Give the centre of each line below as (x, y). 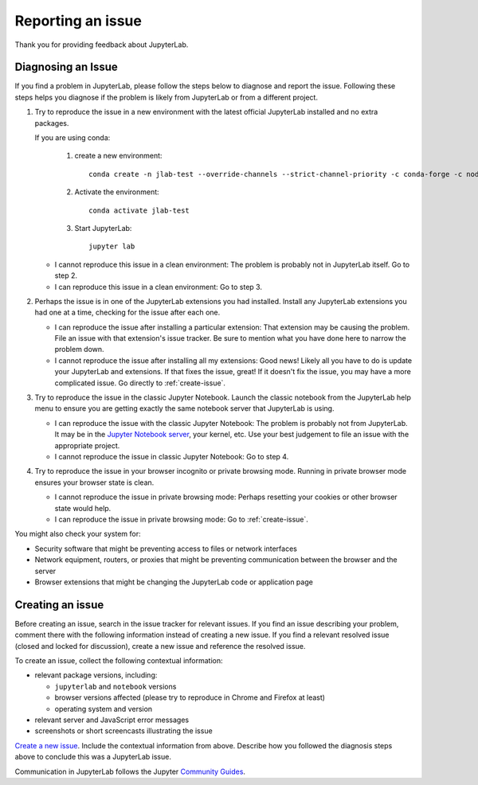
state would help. (83, 508)
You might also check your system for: (78, 534)
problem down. (79, 350)
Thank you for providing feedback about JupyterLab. (102, 45)
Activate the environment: (117, 192)
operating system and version (104, 709)
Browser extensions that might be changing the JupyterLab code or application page (174, 582)
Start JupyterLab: (103, 228)
